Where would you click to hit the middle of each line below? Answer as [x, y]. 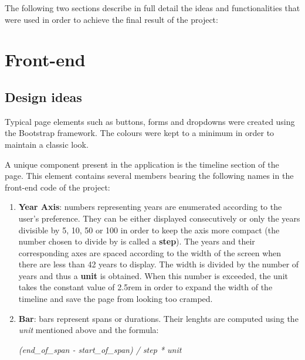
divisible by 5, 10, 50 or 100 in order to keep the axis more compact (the [149, 230]
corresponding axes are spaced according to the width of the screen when [150, 252]
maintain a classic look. [47, 144]
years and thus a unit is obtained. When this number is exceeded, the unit [153, 275]
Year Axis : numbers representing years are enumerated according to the [150, 207]
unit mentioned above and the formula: [89, 330]
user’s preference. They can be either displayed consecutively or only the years [159, 218]
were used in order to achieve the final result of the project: [111, 19]
